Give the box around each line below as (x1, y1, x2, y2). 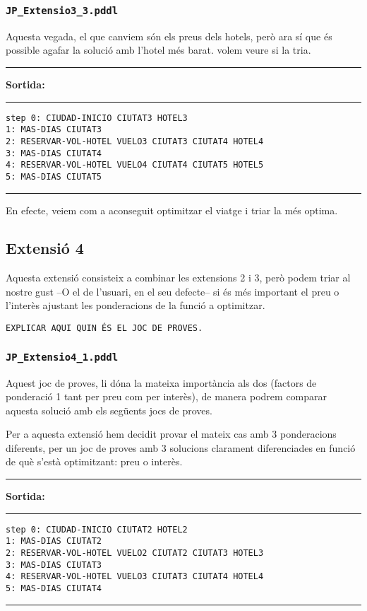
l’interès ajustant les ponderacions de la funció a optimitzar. (6, 298, 265, 313)
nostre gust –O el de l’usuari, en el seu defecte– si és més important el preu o (6, 284, 339, 298)
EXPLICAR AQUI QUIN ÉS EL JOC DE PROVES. (6, 323, 203, 334)
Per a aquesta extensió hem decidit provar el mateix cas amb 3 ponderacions (6, 426, 337, 441)
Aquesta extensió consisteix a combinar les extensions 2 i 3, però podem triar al (6, 270, 351, 285)
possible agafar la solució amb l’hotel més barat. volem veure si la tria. (6, 42, 311, 57)
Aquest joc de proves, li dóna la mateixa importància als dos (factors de (6, 375, 317, 390)
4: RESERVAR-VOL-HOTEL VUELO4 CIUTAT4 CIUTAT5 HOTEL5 (6, 160, 264, 170)
